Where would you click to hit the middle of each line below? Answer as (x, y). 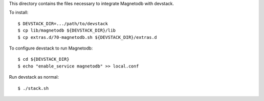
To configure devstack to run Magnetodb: (51, 48)
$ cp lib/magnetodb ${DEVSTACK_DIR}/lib (67, 31)
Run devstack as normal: (34, 77)
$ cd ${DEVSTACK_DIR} (44, 59)
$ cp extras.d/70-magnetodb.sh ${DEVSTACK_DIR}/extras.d (88, 37)
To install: (19, 13)
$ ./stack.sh (33, 88)
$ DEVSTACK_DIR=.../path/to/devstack (63, 24)
